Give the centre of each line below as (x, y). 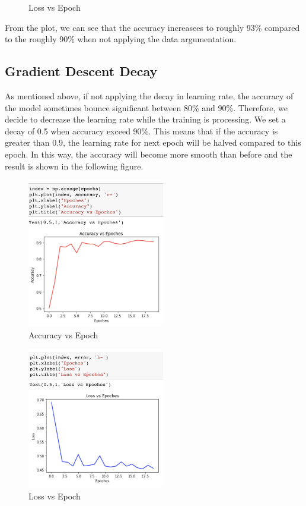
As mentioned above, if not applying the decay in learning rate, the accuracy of (149, 95)
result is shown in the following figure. (74, 166)
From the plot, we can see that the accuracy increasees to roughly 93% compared (152, 27)
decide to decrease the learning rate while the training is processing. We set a (145, 119)
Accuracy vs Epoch (63, 334)
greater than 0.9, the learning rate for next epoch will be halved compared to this (153, 142)
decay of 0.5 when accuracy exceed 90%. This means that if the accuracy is (141, 131)
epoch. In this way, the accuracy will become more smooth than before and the (149, 154)
